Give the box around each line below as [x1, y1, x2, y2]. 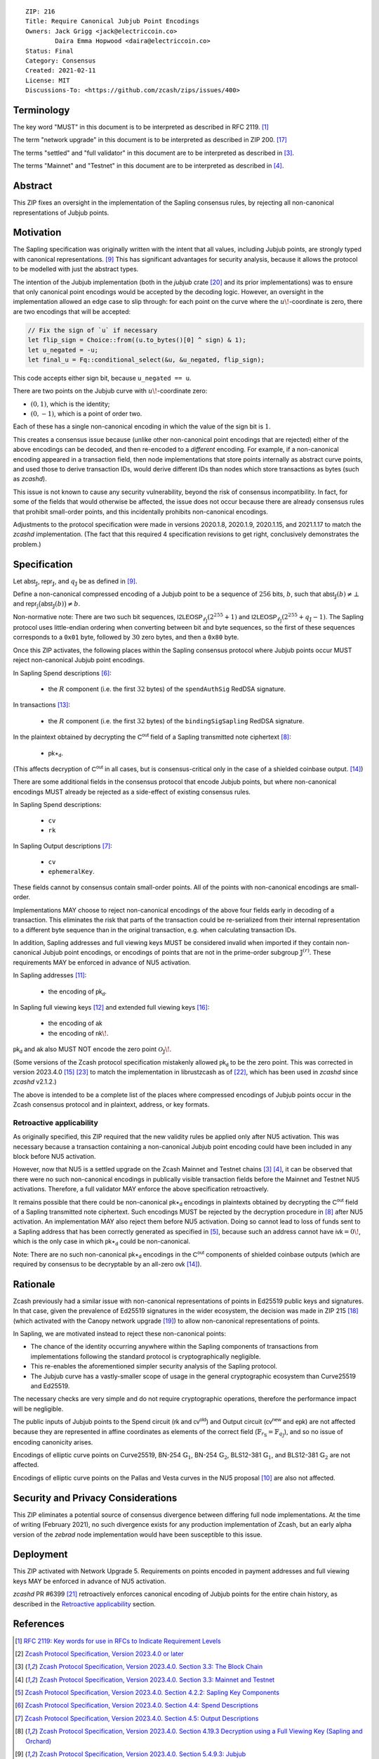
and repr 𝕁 [13, 599, 39, 609]
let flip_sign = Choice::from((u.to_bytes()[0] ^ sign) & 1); [27, 336, 246, 344]
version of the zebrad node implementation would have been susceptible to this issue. [13, 1530, 262, 1539]
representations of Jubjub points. [13, 208, 109, 217]
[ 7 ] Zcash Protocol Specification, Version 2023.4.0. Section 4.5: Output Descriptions [15, 1714, 259, 1722]
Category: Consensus [25, 56, 96, 65]
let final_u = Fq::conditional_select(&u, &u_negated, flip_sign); [27, 355, 265, 364]
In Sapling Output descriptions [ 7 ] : [13, 842, 112, 850]
